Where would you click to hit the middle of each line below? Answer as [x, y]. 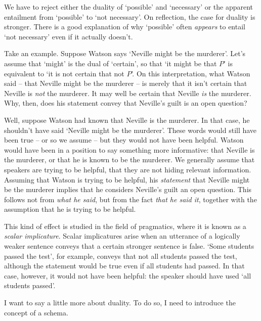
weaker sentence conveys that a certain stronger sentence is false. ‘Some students [129, 246]
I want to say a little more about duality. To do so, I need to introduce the [120, 303]
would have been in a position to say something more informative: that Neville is [129, 149]
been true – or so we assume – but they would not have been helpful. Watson [124, 140]
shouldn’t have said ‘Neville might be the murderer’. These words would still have [130, 130]
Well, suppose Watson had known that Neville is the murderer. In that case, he [127, 120]
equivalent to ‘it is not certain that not [64, 73]
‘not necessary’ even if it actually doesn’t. [69, 36]
